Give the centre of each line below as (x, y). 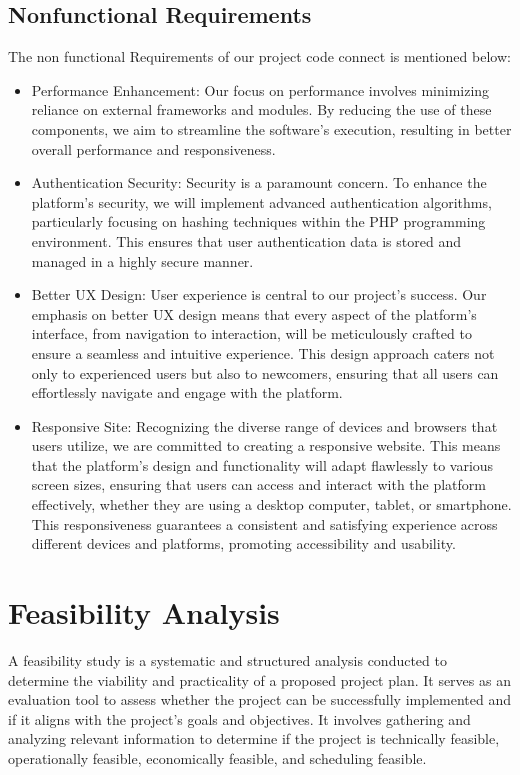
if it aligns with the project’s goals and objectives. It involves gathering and (239, 718)
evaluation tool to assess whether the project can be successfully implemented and (260, 699)
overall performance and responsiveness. (153, 148)
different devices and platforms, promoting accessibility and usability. (243, 543)
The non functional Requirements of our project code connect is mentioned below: (259, 56)
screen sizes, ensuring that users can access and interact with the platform (258, 484)
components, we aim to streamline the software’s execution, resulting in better (271, 128)
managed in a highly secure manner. (142, 260)
